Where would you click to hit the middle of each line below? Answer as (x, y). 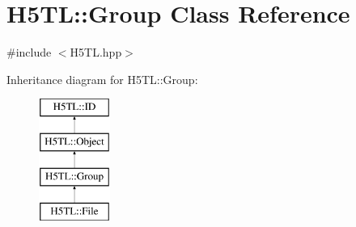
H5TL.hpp (96, 52)
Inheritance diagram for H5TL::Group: (102, 79)
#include (29, 52)
